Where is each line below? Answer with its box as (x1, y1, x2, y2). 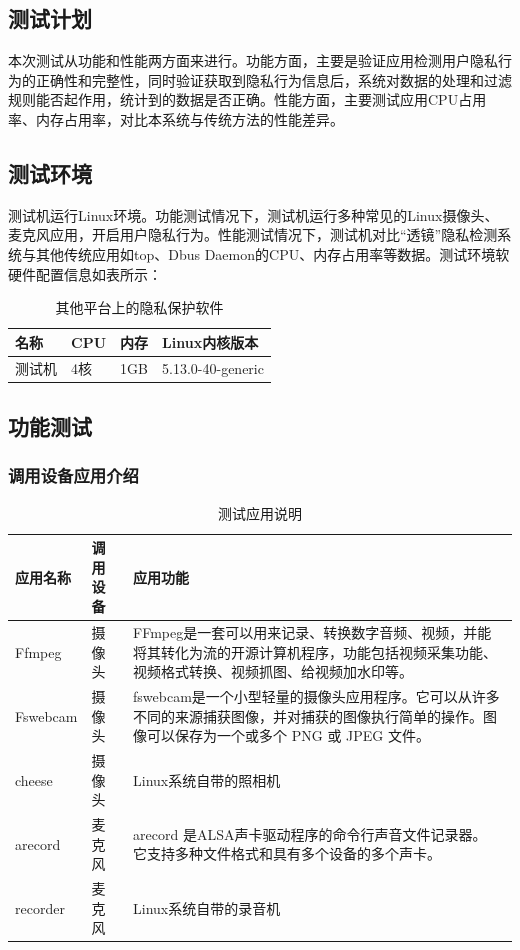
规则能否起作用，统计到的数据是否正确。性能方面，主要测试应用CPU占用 (8, 89, 487, 110)
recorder (15, 897, 65, 918)
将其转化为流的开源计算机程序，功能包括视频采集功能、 (133, 641, 498, 662)
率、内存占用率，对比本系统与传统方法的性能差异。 (8, 108, 344, 129)
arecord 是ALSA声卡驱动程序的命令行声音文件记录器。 (133, 823, 487, 844)
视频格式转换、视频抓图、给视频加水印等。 (133, 661, 414, 682)
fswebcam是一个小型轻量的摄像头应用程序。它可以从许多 (133, 685, 500, 706)
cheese (15, 769, 53, 790)
